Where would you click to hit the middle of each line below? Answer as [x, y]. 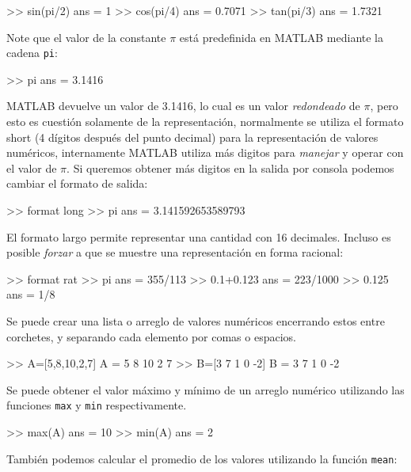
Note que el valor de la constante [86, 37]
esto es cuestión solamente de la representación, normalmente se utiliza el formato [205, 122]
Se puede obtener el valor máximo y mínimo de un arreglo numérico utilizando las [205, 389]
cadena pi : [32, 53]
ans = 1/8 [31, 294]
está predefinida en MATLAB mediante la [282, 37]
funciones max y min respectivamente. [97, 405]
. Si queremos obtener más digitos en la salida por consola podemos [230, 167]
